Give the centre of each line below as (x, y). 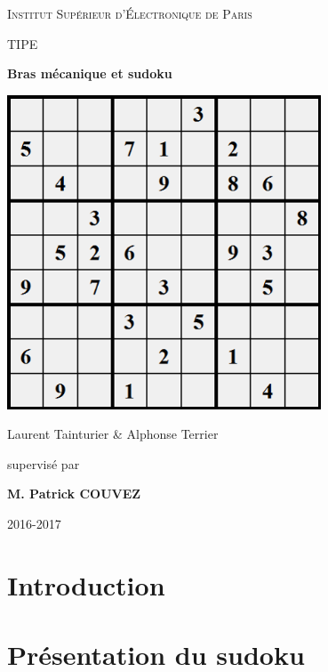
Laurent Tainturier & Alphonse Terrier (113, 434)
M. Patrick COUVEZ (74, 494)
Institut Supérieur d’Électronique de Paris (130, 13)
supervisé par (44, 463)
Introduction (86, 584)
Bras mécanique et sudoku (90, 73)
